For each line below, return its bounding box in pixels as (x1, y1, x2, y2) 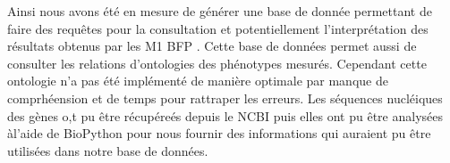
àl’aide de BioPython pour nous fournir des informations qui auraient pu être (7, 124, 431, 143)
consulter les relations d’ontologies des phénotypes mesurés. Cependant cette (7, 53, 427, 72)
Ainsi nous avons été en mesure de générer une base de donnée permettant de (7, 2, 432, 20)
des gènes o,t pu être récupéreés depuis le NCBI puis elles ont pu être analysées (7, 106, 443, 125)
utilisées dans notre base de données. (7, 141, 208, 159)
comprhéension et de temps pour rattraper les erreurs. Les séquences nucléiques (7, 88, 443, 107)
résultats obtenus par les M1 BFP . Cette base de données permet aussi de (7, 37, 417, 55)
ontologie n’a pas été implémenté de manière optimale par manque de (7, 71, 388, 90)
